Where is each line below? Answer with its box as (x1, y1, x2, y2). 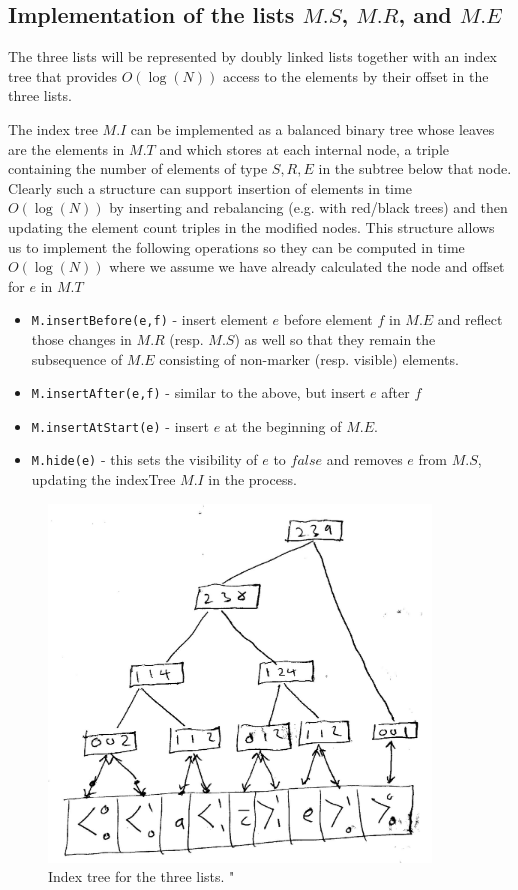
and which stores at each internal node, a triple (159, 138, 449, 159)
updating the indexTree (31, 469, 176, 490)
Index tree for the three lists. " (48, 866, 235, 887)
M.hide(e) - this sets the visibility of (31, 449, 258, 470)
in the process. (208, 469, 297, 490)
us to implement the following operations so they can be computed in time (8, 236, 465, 257)
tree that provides (8, 65, 118, 86)
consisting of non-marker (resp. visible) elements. (159, 348, 459, 369)
